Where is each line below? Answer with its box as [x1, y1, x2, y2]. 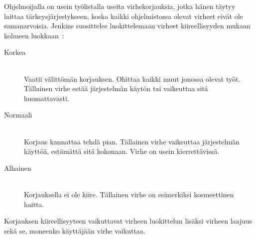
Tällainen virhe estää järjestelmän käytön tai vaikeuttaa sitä [24, 83, 208, 94]
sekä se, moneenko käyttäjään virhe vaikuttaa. [4, 225, 145, 236]
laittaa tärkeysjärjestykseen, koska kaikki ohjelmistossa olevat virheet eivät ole [4, 10, 243, 21]
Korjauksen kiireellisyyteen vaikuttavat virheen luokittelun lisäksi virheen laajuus [4, 216, 253, 226]
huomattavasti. [24, 93, 69, 103]
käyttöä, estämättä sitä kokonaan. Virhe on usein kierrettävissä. [24, 146, 220, 156]
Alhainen [4, 162, 31, 173]
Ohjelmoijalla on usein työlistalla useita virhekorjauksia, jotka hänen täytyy [4, 1, 236, 11]
